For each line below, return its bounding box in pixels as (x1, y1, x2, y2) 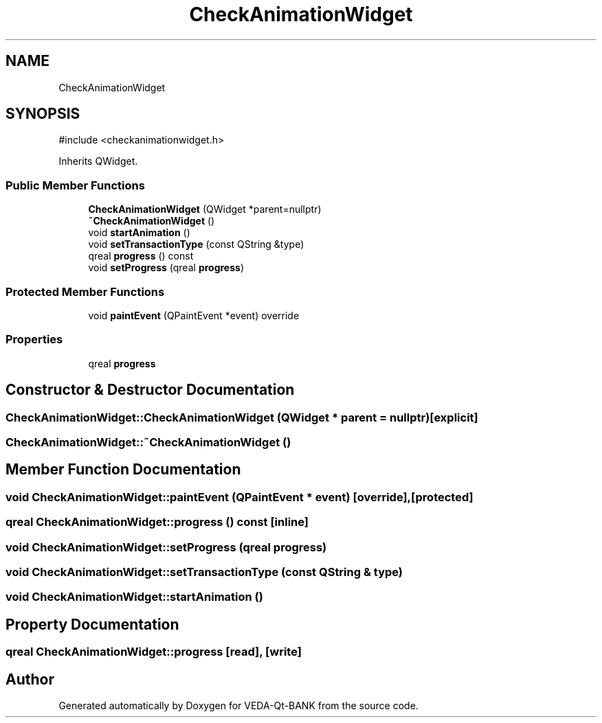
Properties (5, 332, 63, 347)
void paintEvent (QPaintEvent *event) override (88, 309, 300, 321)
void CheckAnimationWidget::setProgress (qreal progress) (5, 540, 327, 554)
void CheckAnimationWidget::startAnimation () (5, 590, 263, 604)
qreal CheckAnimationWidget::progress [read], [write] (5, 645, 302, 659)
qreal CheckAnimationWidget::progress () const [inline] (5, 515, 309, 529)
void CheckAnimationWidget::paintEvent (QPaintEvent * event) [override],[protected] (5, 490, 473, 504)
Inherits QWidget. (58, 155, 138, 168)
